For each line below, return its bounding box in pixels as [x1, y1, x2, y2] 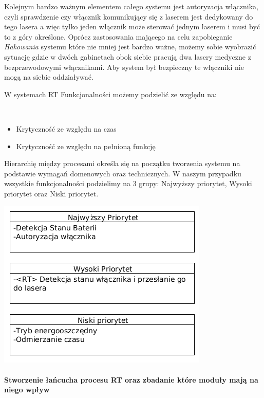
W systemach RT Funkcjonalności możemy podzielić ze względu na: [4, 88, 217, 99]
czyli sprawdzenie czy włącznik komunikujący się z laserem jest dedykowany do [4, 11, 253, 22]
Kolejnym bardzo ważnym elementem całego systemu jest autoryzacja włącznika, [4, 1, 258, 11]
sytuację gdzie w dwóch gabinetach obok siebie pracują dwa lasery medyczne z [4, 51, 251, 62]
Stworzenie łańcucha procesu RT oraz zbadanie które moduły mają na [4, 374, 258, 385]
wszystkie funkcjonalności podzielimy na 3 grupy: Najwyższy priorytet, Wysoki [4, 178, 252, 189]
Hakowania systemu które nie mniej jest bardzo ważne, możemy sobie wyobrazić [4, 41, 256, 52]
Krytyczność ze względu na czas [16, 123, 117, 134]
